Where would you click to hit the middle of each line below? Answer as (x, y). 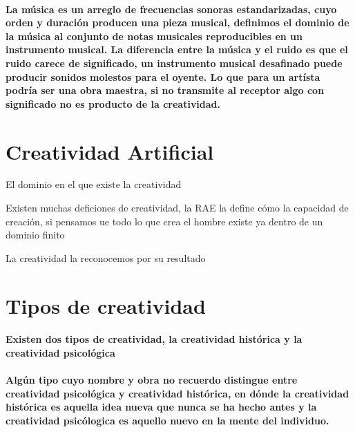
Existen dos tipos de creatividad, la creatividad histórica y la (154, 339)
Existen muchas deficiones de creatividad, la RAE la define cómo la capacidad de (177, 208)
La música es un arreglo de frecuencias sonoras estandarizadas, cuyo (171, 9)
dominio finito (35, 235)
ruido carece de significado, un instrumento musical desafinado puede (174, 63)
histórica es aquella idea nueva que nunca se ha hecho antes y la (161, 407)
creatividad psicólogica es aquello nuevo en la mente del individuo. (167, 420)
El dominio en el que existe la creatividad (94, 184)
